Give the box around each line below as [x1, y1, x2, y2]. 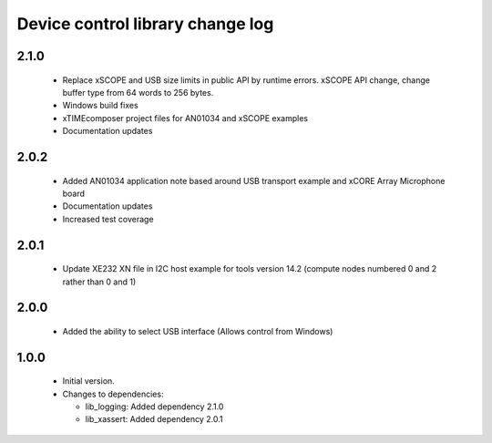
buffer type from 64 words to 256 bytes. [62, 87, 214, 98]
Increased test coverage [62, 213, 154, 224]
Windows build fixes [62, 100, 138, 111]
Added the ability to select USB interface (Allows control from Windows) [62, 325, 333, 336]
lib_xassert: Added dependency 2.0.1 [85, 414, 223, 425]
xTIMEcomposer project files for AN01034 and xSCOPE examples [62, 112, 309, 123]
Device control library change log [16, 14, 274, 34]
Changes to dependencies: [62, 388, 164, 399]
